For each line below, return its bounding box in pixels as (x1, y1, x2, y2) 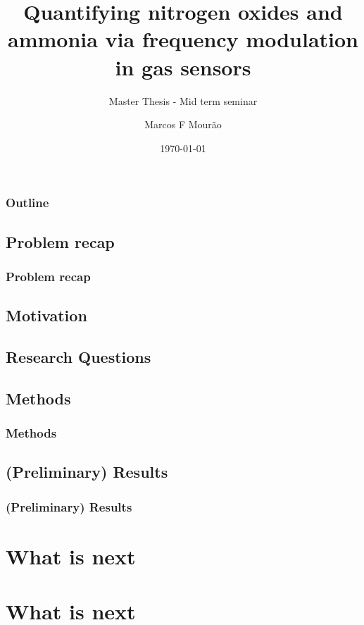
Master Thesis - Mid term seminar (108, 93, 258, 108)
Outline (6, 194, 49, 211)
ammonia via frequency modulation (8, 25, 358, 54)
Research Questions (6, 346, 151, 367)
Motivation (6, 304, 87, 326)
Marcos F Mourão (144, 117, 222, 132)
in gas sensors (115, 52, 251, 81)
